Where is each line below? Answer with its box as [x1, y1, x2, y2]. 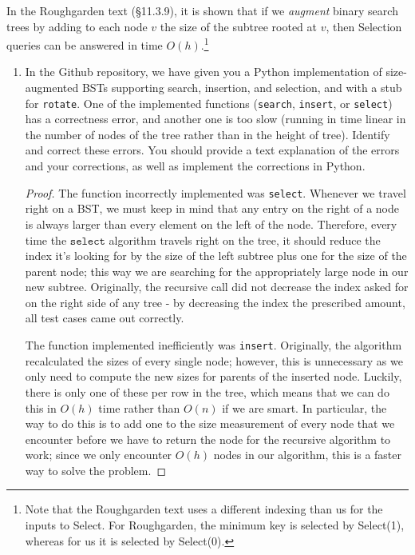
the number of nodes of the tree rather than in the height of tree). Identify [25, 126, 390, 142]
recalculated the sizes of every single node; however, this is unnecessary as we [25, 352, 403, 369]
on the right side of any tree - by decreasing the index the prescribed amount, [25, 293, 405, 310]
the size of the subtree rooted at [160, 18, 317, 34]
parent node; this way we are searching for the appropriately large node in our [25, 262, 409, 279]
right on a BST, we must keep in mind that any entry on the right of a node [25, 200, 400, 217]
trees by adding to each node [6, 18, 148, 34]
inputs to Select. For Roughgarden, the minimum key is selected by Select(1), [25, 517, 405, 533]
